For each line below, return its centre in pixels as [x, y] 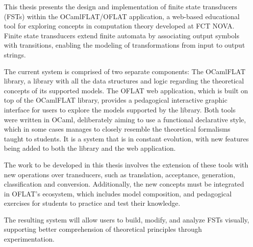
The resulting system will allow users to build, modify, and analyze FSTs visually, [127, 219]
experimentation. [29, 239]
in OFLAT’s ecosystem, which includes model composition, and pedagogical [118, 193]
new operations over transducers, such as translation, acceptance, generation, [120, 174]
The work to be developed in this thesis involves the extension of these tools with [126, 164]
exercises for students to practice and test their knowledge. [92, 203]
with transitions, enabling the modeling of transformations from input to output [125, 45]
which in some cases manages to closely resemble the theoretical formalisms [117, 129]
